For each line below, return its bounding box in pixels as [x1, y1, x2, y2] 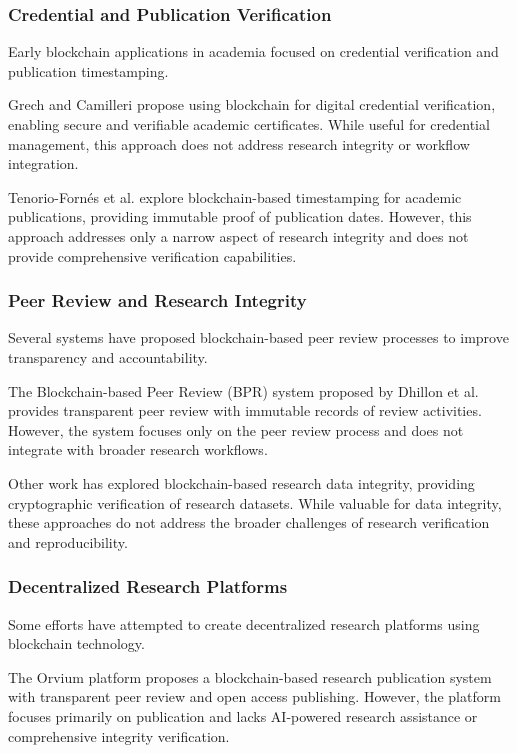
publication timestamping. [8, 60, 169, 81]
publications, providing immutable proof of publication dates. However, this [8, 206, 472, 227]
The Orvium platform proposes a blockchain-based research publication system [8, 666, 492, 687]
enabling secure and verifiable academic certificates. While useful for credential [8, 114, 490, 134]
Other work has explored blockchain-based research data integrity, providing [8, 472, 475, 493]
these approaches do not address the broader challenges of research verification [8, 512, 490, 533]
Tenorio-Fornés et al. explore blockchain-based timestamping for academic [8, 186, 462, 207]
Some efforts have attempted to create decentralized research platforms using [8, 613, 480, 634]
